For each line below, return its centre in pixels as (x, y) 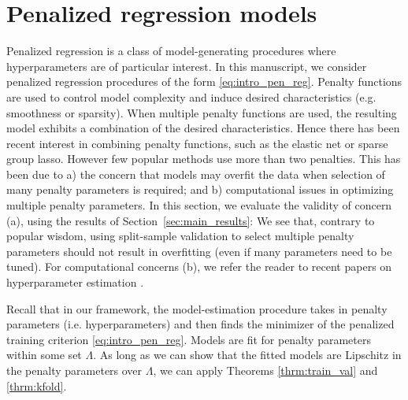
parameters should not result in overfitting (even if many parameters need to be (199, 251)
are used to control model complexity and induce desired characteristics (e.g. (191, 96)
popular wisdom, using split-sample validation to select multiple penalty (180, 236)
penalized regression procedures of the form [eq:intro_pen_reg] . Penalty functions (204, 81)
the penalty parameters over (74, 370)
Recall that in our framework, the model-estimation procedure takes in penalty (197, 308)
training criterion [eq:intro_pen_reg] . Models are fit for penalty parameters (189, 339)
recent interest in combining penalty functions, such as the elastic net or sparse (197, 143)
